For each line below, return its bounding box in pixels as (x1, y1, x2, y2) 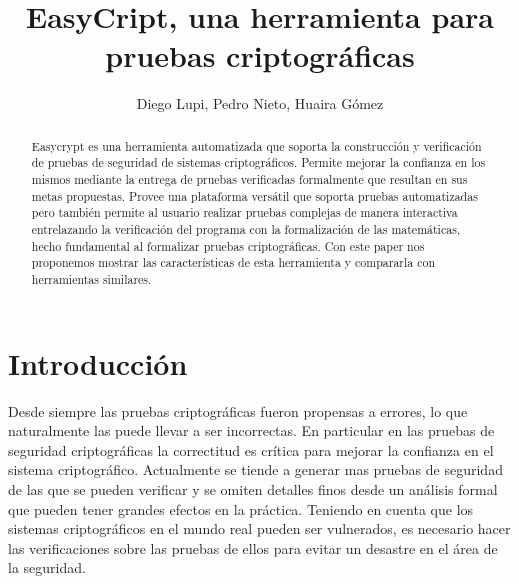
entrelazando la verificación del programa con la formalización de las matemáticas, (31, 220, 461, 237)
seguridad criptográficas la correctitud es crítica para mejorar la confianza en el (8, 439, 494, 460)
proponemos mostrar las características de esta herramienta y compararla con (31, 254, 436, 271)
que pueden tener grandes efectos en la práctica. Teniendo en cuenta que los (8, 498, 474, 519)
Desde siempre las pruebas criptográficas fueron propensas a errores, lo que (8, 400, 468, 421)
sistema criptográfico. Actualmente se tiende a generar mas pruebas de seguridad (8, 459, 503, 480)
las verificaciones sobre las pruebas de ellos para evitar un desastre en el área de (8, 537, 498, 558)
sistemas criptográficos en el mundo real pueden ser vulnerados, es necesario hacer (8, 518, 511, 539)
